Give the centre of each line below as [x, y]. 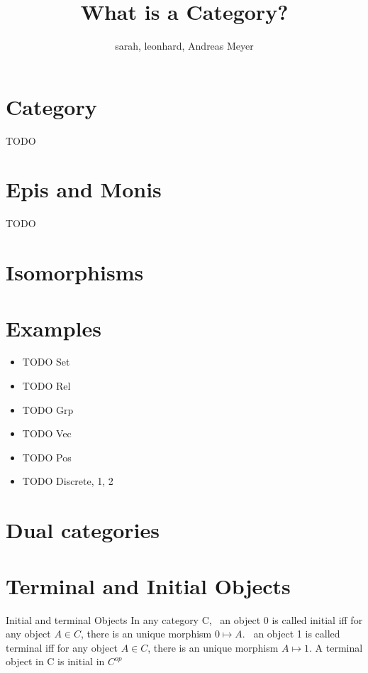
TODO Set [46, 362]
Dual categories [83, 530]
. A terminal [336, 647]
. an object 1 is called [291, 634]
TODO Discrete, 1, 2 [68, 481]
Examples [54, 328]
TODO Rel [46, 386]
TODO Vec [47, 433]
